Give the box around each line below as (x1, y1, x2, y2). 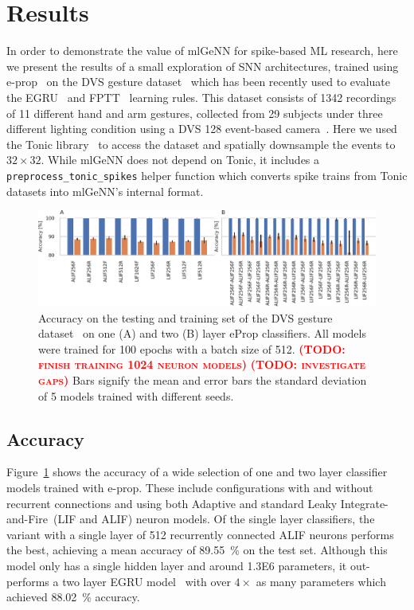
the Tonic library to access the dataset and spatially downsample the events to (6, 135, 396, 152)
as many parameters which (256, 573, 386, 589)
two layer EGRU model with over (62, 573, 231, 589)
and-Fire (6, 510, 48, 527)
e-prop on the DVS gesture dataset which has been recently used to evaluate (6, 73, 391, 90)
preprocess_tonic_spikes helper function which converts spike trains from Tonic (6, 166, 408, 183)
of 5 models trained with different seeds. (38, 387, 234, 404)
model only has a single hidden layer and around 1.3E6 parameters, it (6, 557, 347, 573)
